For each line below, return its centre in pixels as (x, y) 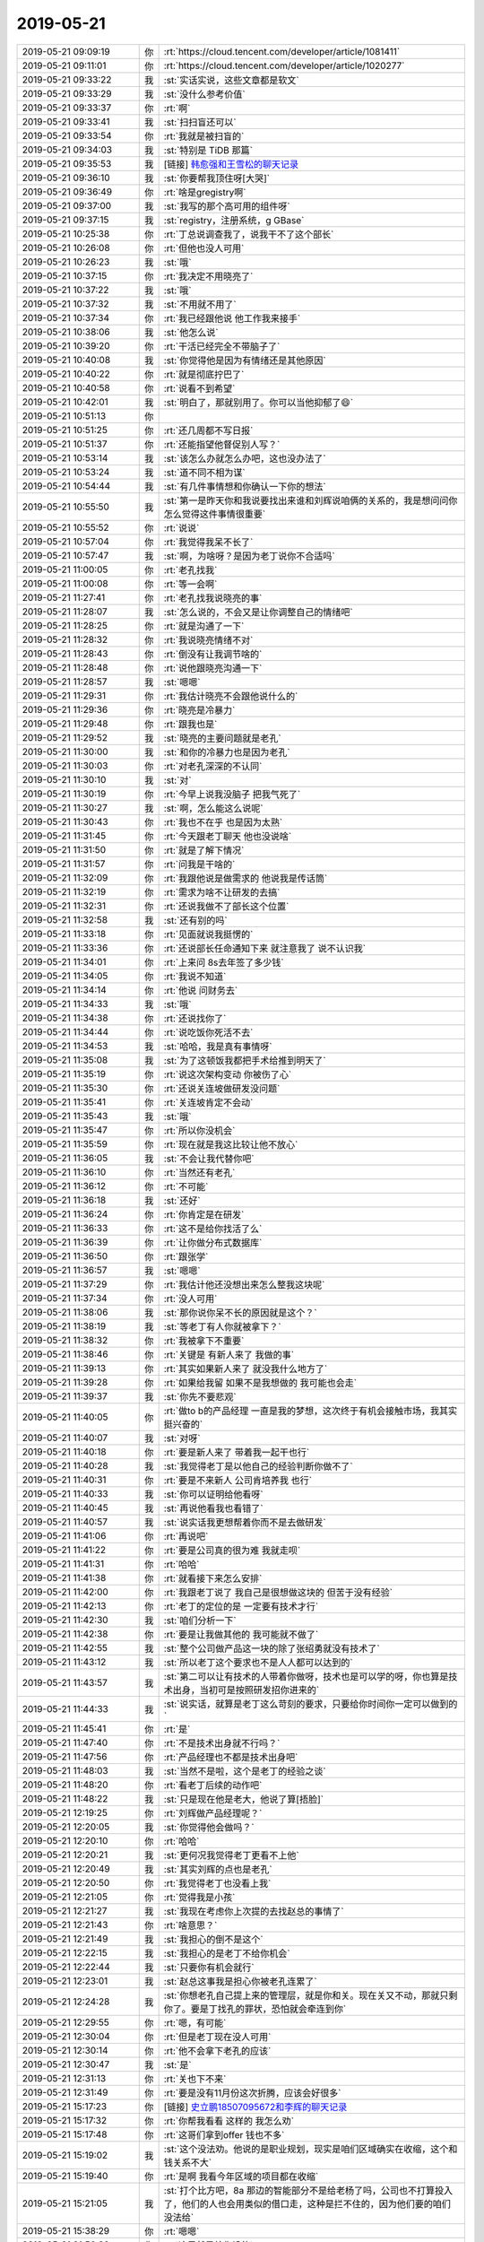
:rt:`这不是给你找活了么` (213, 1229)
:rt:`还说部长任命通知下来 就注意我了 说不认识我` (265, 948)
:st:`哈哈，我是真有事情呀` (218, 1047)
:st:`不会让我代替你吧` (209, 1159)
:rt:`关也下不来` (195, 2079)
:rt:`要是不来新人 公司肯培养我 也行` (238, 1480)
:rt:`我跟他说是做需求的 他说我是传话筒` (246, 878)
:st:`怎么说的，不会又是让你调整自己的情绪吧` (258, 612)
